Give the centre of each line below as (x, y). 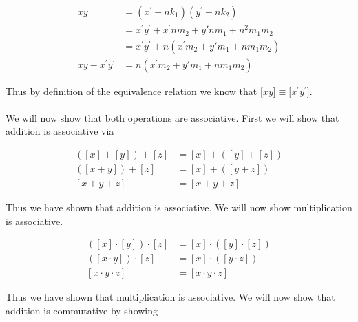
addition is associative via (60, 131)
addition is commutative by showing (82, 310)
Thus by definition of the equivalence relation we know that (131, 90)
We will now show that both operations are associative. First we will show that (172, 117)
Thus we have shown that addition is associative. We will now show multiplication (179, 207)
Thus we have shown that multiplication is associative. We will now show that (170, 297)
